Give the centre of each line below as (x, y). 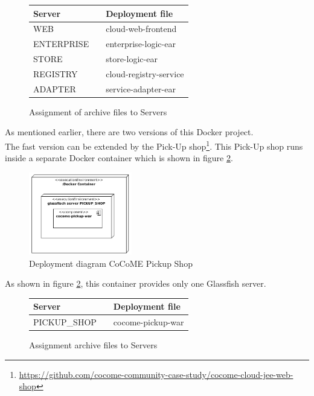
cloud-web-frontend (141, 29)
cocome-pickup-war (149, 322)
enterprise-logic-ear (141, 44)
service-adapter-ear (141, 88)
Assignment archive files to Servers (93, 345)
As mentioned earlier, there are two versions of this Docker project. (129, 132)
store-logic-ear (132, 59)
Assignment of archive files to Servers (98, 111)
